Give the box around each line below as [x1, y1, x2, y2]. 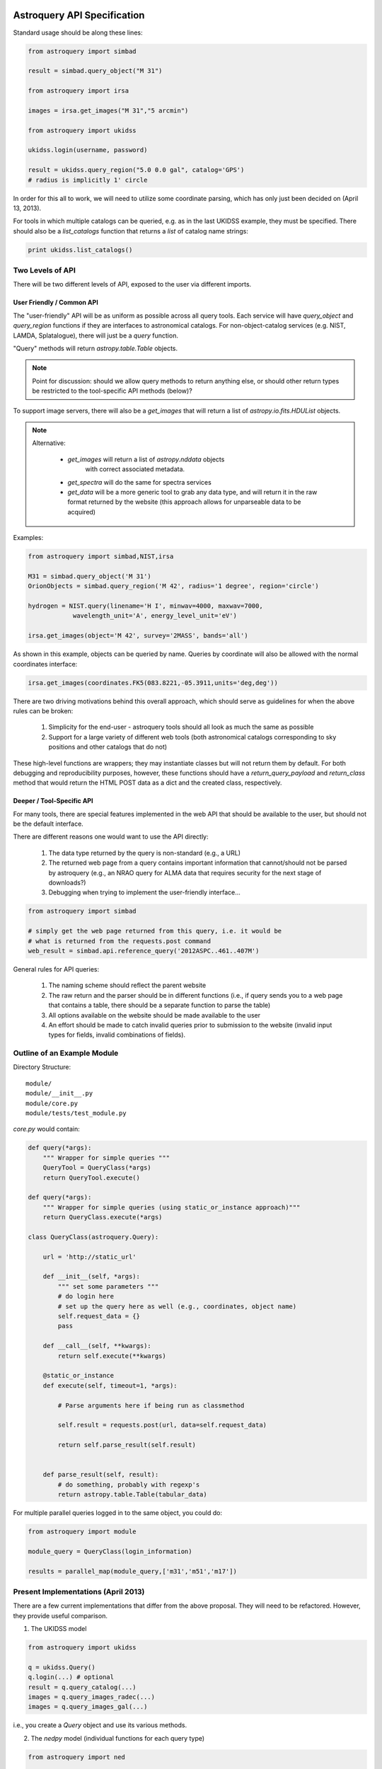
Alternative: [32, 439, 66, 447]
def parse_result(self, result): [42, 1470, 159, 1479]
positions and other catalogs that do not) [48, 743, 168, 751]
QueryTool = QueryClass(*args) [42, 1164, 151, 1172]
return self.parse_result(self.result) [57, 1441, 196, 1449]
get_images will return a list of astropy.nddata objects [67, 455, 225, 463]
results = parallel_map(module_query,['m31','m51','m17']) [28, 1567, 237, 1575]
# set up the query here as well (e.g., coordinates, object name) [57, 1302, 297, 1310]
